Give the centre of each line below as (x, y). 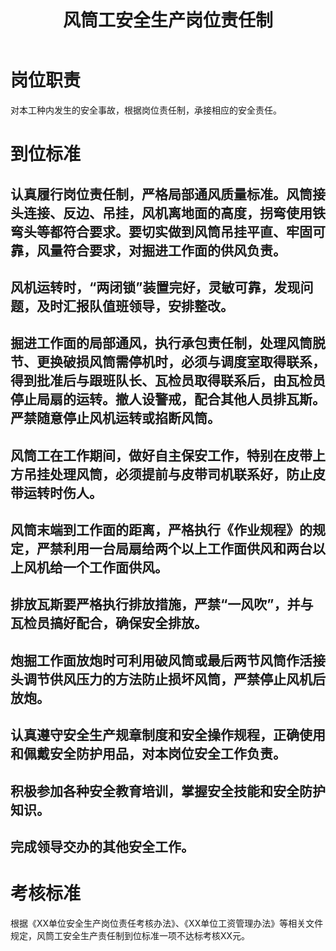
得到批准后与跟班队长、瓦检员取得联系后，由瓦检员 (168, 381)
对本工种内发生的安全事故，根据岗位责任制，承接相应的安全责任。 (146, 110)
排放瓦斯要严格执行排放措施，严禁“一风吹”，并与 (162, 604)
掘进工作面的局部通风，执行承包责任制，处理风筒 (161, 343)
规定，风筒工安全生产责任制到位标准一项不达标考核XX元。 (130, 935)
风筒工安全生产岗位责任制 (167, 20)
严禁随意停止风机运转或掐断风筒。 (115, 418)
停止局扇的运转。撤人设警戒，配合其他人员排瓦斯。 (168, 399)
